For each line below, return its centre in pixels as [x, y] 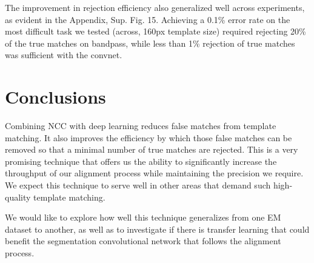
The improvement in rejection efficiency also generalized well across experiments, [155, 7]
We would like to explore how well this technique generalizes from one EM [143, 217]
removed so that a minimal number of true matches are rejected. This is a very [152, 149]
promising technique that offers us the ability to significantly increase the [141, 161]
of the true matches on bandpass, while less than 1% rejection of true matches [150, 43]
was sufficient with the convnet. [64, 55]
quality [18, 197]
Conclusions [55, 97]
